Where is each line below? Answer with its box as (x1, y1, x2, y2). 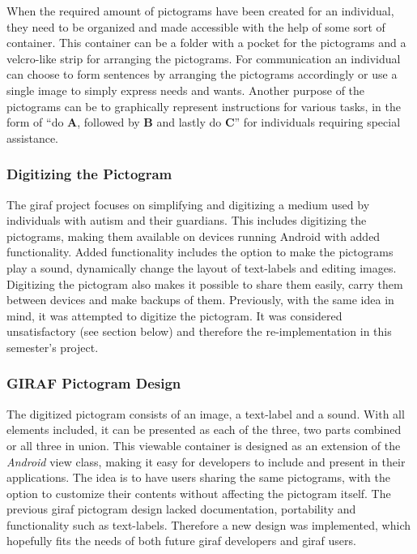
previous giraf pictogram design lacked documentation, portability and (6, 500, 356, 517)
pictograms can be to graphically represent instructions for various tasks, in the (6, 97, 401, 114)
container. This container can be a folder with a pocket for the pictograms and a (6, 34, 406, 51)
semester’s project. (6, 338, 99, 355)
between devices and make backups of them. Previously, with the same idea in (6, 291, 394, 308)
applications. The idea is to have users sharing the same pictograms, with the (6, 469, 390, 486)
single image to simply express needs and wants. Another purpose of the (6, 81, 365, 98)
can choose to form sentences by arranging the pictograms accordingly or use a (6, 66, 398, 83)
